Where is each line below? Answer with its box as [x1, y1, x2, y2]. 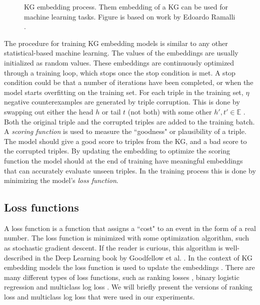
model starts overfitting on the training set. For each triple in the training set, [4, 86, 243, 97]
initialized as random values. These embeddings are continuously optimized [4, 57, 234, 67]
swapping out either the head [4, 106, 93, 116]
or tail [102, 106, 121, 116]
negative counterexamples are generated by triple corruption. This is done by [4, 96, 240, 107]
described [4, 252, 33, 262]
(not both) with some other [127, 106, 212, 116]
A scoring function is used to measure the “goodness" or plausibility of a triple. [4, 126, 246, 136]
